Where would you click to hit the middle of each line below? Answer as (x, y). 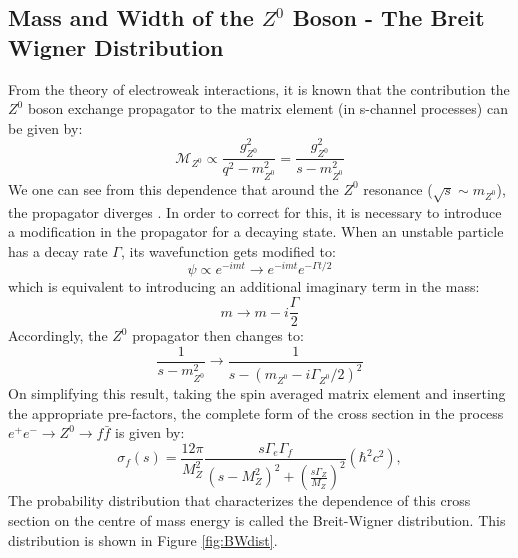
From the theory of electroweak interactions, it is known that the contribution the (259, 88)
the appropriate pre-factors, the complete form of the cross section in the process (256, 412)
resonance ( (398, 188)
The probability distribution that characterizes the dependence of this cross (239, 500)
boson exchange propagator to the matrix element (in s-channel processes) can (267, 108)
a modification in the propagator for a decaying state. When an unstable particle (256, 231)
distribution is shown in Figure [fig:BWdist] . (143, 539)
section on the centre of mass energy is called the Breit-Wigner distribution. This (257, 519)
